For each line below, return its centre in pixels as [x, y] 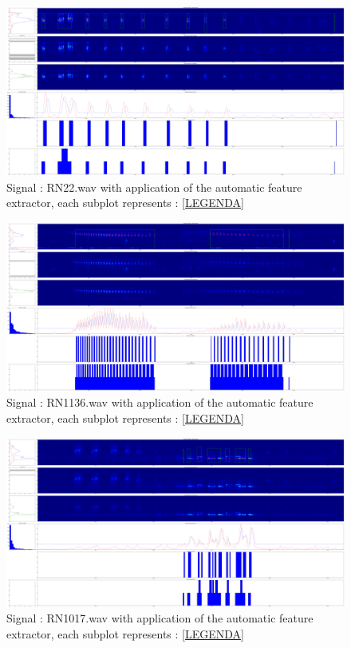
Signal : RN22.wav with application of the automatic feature [154, 187]
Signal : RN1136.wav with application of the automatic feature [160, 402]
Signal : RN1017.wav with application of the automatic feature [160, 618]
